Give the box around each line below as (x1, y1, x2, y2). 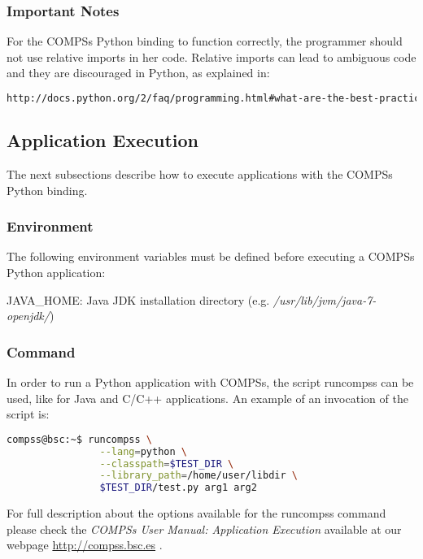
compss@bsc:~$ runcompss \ (7, 433, 152, 445)
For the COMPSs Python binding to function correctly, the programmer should (7, 32, 403, 50)
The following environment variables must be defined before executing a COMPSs (7, 248, 415, 265)
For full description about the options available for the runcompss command (7, 505, 386, 522)
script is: (7, 405, 50, 422)
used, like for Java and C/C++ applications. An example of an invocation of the (7, 389, 408, 406)
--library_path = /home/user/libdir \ (99, 470, 298, 482)
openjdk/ (7, 307, 50, 324)
